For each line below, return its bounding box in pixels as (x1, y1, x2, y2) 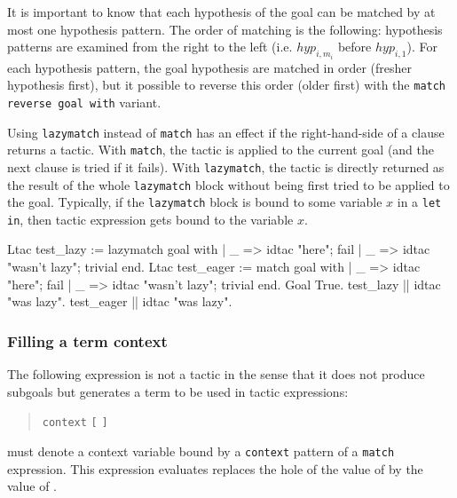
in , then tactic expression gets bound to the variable (7, 209, 294, 228)
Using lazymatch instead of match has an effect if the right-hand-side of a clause (7, 123, 445, 141)
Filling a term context (7, 329, 168, 352)
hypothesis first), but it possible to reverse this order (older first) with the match (7, 75, 446, 94)
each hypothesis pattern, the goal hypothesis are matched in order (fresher (7, 58, 413, 76)
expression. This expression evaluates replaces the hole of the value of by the (7, 459, 423, 478)
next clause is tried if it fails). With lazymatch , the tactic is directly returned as (7, 157, 445, 176)
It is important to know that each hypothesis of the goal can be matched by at (7, 3, 436, 20)
